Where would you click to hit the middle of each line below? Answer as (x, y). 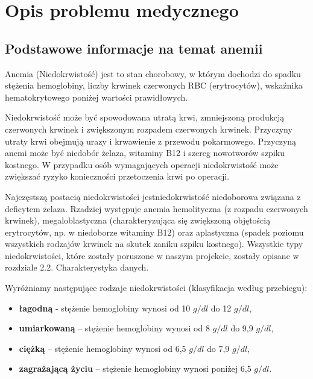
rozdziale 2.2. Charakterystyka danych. (77, 267)
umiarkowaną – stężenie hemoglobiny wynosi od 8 (114, 328)
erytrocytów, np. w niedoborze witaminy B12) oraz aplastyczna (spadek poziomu (154, 232)
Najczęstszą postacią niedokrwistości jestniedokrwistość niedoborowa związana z (153, 196)
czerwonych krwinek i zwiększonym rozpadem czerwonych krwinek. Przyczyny (149, 129)
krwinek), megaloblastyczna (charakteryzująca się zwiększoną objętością (138, 220)
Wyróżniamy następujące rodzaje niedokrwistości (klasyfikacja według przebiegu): (156, 288)
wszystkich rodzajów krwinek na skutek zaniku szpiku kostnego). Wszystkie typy (154, 244)
